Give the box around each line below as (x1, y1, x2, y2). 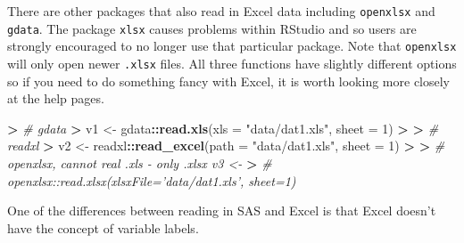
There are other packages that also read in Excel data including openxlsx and (7, 2, 435, 20)
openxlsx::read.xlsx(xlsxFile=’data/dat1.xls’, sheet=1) (7, 171, 296, 190)
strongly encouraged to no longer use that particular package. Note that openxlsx (7, 36, 457, 55)
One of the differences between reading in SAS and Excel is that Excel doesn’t (7, 201, 436, 220)
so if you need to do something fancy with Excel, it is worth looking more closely (7, 71, 451, 90)
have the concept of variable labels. (7, 218, 199, 237)
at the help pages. (7, 89, 104, 108)
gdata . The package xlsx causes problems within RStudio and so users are (7, 19, 417, 37)
